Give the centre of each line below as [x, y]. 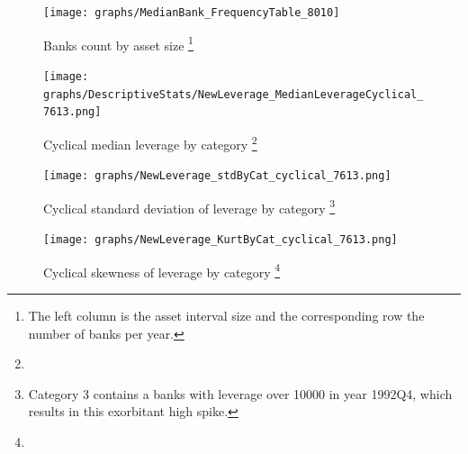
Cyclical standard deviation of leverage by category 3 [189, 206]
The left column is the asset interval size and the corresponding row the [226, 315]
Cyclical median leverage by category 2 [150, 142]
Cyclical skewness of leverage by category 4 [162, 270]
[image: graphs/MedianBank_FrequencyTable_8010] [192, 13]
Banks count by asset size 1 [118, 43]
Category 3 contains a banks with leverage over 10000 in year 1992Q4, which [240, 393]
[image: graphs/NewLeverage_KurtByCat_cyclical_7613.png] [220, 240]
